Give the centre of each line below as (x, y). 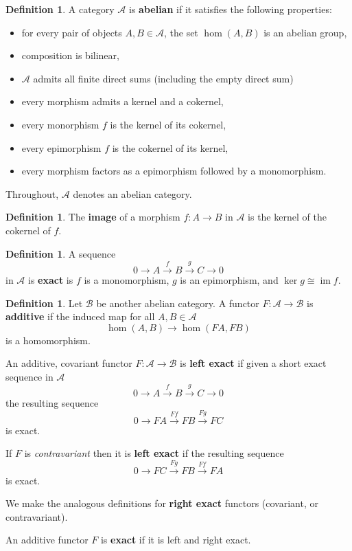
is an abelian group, (305, 32)
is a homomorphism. (48, 340)
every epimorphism (61, 147)
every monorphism (60, 124)
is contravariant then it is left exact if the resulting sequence (154, 453)
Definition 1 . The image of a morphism (93, 217)
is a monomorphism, (127, 279)
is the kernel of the (287, 217)
